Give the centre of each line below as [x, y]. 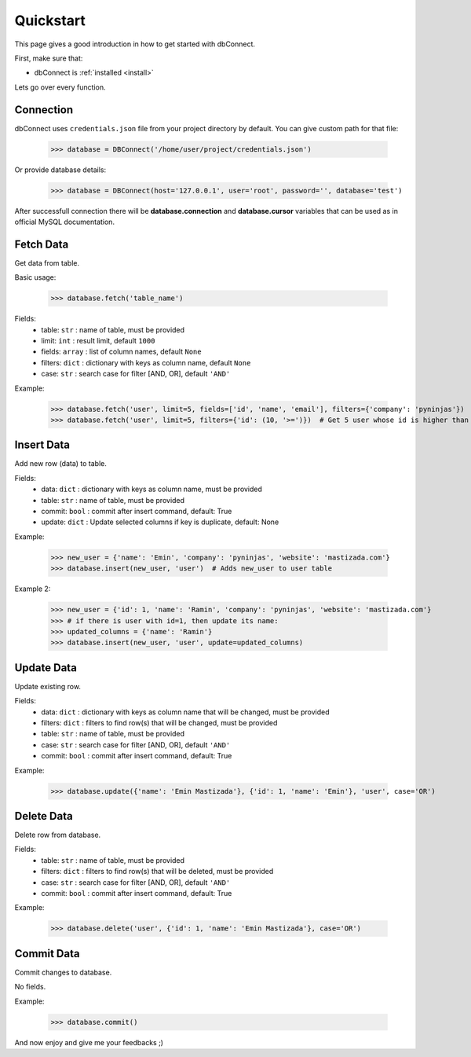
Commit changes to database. [63, 972]
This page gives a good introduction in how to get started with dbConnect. [135, 44]
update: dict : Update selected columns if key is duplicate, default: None [160, 522]
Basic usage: [35, 277]
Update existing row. [48, 686]
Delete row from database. [58, 835]
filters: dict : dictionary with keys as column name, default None [146, 362]
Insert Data [42, 445]
